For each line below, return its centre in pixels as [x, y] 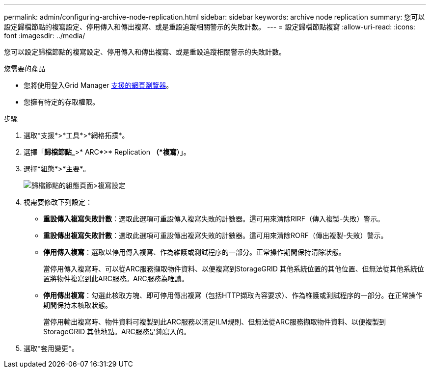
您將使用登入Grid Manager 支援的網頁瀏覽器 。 [98, 85]
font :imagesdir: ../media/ [45, 36]
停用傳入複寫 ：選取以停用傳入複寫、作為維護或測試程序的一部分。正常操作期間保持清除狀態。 [194, 252]
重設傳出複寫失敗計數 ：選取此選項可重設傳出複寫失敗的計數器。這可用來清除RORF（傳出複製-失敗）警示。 [215, 235]
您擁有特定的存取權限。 [61, 102]
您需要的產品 [25, 68]
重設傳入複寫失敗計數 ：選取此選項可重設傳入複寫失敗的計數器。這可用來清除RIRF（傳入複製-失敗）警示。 [214, 219]
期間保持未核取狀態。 [78, 305]
